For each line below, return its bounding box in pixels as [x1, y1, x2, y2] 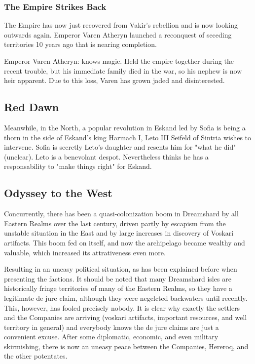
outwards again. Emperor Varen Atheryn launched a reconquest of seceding [4, 29, 232, 40]
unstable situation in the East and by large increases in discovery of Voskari [4, 228, 234, 238]
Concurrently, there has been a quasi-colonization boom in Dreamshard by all [4, 208, 239, 219]
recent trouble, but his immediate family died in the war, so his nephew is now [4, 65, 242, 76]
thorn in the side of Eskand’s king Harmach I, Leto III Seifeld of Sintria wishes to [4, 132, 252, 142]
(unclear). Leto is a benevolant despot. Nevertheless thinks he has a [4, 151, 209, 162]
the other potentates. [4, 351, 68, 361]
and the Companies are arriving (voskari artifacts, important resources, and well [4, 312, 247, 323]
